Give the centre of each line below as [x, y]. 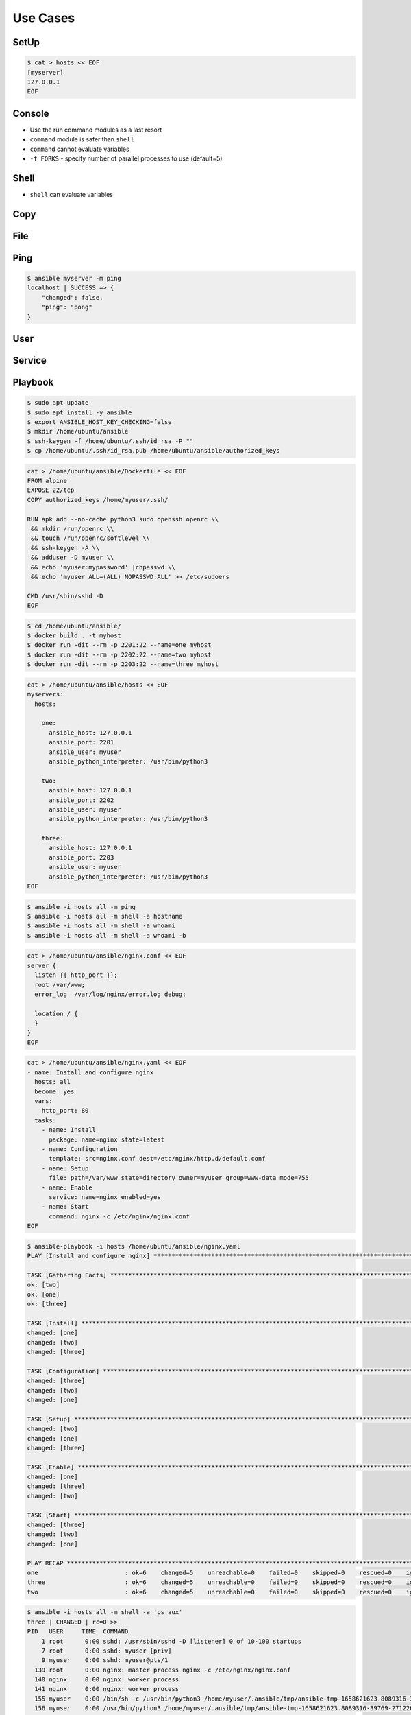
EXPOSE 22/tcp [51, 490]
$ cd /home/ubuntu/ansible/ [74, 626]
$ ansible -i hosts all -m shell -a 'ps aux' [105, 1612]
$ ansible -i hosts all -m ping [82, 907]
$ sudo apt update [58, 403]
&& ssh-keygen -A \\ [65, 548]
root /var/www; [60, 985]
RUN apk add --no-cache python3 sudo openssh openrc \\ [123, 519]
